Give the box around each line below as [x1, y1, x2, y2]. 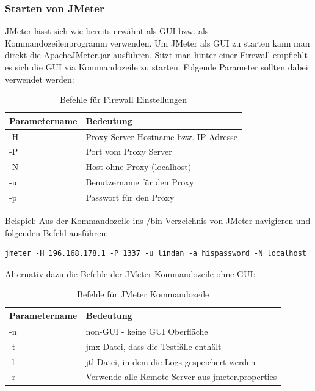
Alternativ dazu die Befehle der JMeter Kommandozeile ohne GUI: [5, 267, 256, 280]
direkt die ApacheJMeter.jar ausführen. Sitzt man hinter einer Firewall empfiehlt [5, 48, 308, 61]
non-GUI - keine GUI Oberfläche [85, 324, 208, 337]
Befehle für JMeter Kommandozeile [77, 288, 209, 300]
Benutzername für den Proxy [85, 176, 194, 188]
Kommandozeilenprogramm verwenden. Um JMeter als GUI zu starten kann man [5, 36, 310, 49]
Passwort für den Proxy [85, 191, 175, 203]
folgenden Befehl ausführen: [5, 226, 109, 239]
